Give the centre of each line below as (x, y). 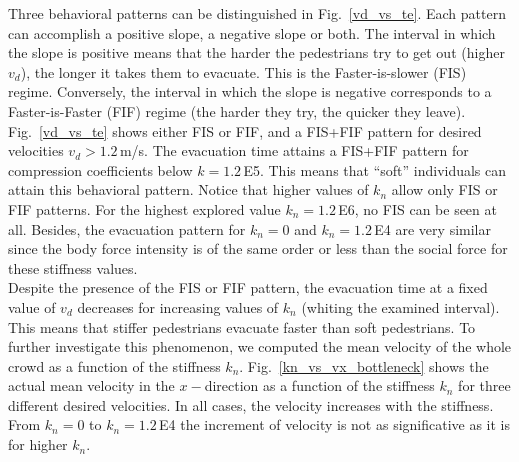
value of (32, 306)
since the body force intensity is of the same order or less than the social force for (258, 248)
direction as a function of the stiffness (319, 385)
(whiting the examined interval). (400, 306)
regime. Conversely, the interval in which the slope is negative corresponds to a (250, 91)
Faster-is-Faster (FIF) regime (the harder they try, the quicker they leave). (237, 110)
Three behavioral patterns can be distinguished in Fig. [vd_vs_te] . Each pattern (257, 13)
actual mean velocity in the (91, 385)
